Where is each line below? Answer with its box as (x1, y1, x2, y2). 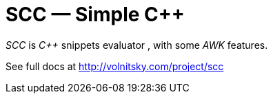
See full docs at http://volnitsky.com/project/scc (6, 60, 224, 72)
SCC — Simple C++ (6, 3, 185, 26)
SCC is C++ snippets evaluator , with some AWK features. (6, 38, 268, 51)
